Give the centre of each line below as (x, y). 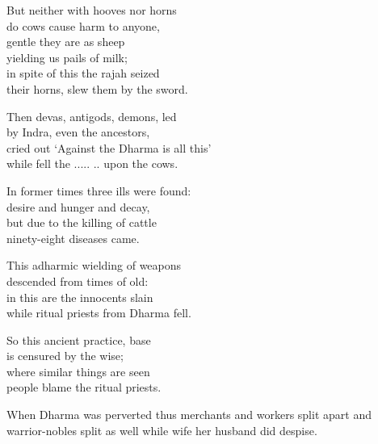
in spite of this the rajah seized (83, 73)
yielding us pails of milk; (67, 57)
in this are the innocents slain (80, 297)
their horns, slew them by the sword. (97, 88)
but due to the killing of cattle (82, 222)
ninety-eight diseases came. (73, 238)
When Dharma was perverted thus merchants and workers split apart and (189, 415)
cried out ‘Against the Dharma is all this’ (109, 147)
